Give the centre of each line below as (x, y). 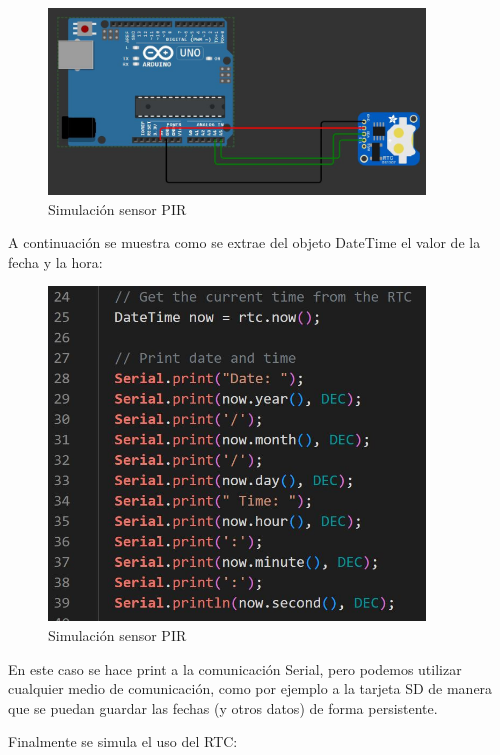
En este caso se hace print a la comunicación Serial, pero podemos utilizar (235, 668)
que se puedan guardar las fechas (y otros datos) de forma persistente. (223, 707)
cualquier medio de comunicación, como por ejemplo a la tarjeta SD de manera (250, 688)
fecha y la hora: (55, 261)
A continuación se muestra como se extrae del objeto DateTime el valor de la (244, 242)
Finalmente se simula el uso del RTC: (123, 741)
